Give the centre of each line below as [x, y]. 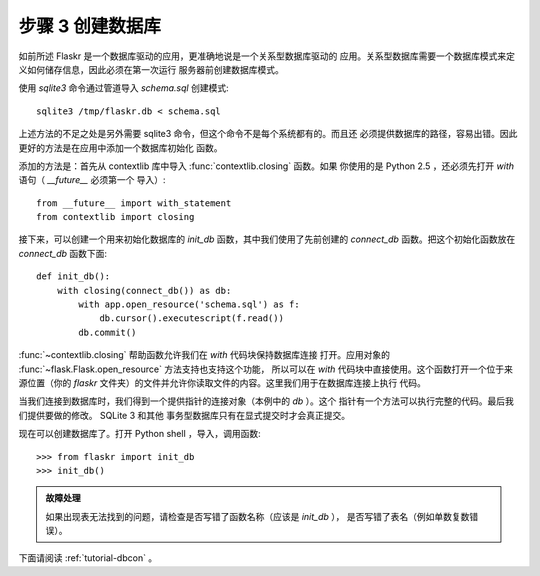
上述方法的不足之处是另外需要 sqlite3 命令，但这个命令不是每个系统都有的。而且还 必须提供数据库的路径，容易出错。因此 [268, 134]
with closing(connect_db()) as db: [144, 290]
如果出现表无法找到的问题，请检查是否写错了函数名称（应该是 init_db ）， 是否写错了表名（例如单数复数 [257, 516]
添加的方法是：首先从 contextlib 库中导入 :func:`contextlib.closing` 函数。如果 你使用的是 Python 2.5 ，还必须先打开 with [266, 166]
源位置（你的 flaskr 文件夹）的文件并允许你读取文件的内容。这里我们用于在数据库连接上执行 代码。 [222, 382]
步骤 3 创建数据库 [90, 26]
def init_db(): [73, 276]
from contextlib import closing [115, 217]
